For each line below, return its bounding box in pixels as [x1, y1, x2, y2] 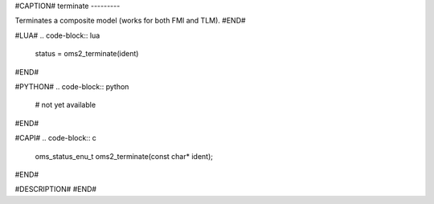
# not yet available [35, 100, 96, 110]
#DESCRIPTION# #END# [14, 185, 96, 194]
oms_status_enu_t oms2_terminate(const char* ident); [35, 151, 213, 161]
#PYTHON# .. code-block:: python [14, 81, 129, 92]
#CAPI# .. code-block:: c [14, 133, 96, 143]
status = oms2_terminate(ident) [35, 49, 139, 59]
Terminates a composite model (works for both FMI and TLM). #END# [14, 16, 246, 26]
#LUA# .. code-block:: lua [14, 31, 100, 40]
